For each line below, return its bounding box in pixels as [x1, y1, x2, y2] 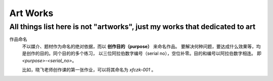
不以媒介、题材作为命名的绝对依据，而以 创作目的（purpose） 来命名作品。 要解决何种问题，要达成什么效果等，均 [22, 43, 261, 49]
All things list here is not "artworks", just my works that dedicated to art [9, 22, 256, 31]
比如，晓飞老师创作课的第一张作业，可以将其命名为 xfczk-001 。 [22, 66, 156, 72]
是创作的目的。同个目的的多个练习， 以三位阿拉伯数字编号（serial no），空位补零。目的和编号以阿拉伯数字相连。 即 [22, 50, 262, 56]
